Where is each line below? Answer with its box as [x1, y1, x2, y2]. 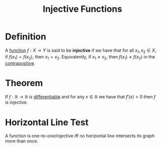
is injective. [5, 99, 28, 105]
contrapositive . [5, 60, 35, 66]
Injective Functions [42, 3, 123, 15]
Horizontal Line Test [5, 117, 89, 128]
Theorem [5, 77, 43, 89]
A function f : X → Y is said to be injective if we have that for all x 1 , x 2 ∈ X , [5, 47, 157, 55]
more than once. [5, 138, 38, 144]
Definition [5, 31, 47, 42]
